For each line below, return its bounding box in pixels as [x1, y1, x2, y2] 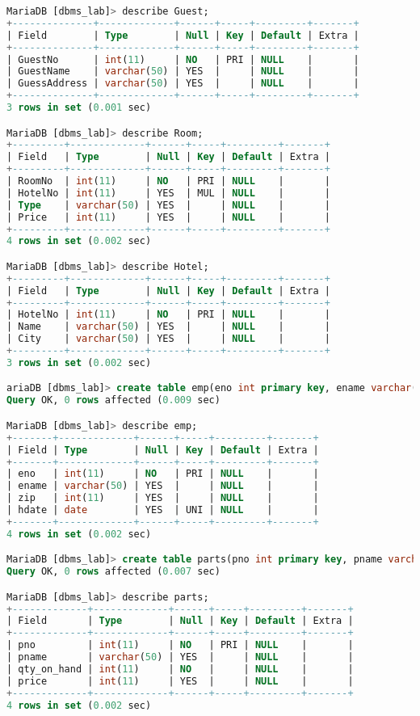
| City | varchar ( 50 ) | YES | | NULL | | [6, 333, 330, 345]
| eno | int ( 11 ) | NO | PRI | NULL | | [6, 468, 319, 480]
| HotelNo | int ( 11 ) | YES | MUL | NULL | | [6, 187, 330, 199]
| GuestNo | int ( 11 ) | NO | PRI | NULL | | [6, 53, 359, 65]
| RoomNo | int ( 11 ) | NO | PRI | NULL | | [6, 175, 330, 187]
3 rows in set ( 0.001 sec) [6, 102, 152, 113]
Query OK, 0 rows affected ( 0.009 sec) [6, 394, 220, 406]
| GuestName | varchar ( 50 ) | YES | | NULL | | [6, 65, 359, 78]
